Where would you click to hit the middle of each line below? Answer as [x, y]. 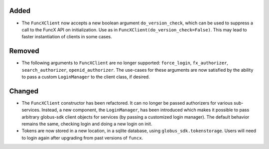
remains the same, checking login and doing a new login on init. [87, 124]
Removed [24, 51]
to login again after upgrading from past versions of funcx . [82, 138]
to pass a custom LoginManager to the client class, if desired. [86, 77]
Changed [24, 91]
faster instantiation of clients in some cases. [67, 37]
